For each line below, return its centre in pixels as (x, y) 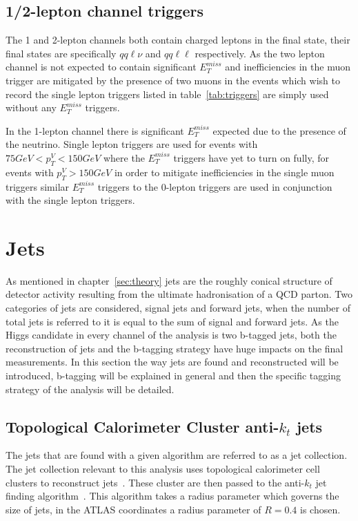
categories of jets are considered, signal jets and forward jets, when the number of (178, 308)
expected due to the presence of (279, 130)
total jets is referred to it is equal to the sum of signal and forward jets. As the (172, 321)
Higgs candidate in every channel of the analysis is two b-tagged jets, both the (171, 335)
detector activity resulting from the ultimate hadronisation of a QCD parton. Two (179, 294)
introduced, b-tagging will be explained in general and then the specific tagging (173, 376)
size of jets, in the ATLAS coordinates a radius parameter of (133, 509)
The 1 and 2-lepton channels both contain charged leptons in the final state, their (178, 40)
